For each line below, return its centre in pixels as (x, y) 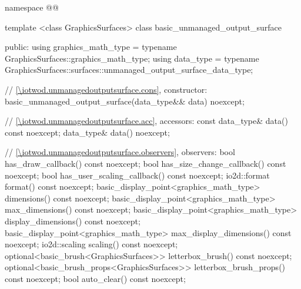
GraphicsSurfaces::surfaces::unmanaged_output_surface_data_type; (129, 70)
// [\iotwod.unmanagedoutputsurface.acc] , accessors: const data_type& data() (146, 121)
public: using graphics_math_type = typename (91, 47)
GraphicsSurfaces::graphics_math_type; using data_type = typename (132, 58)
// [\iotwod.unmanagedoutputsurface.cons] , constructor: (106, 89)
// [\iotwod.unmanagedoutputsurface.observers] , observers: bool (120, 152)
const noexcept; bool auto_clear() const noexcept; (95, 278)
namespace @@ (32, 7)
